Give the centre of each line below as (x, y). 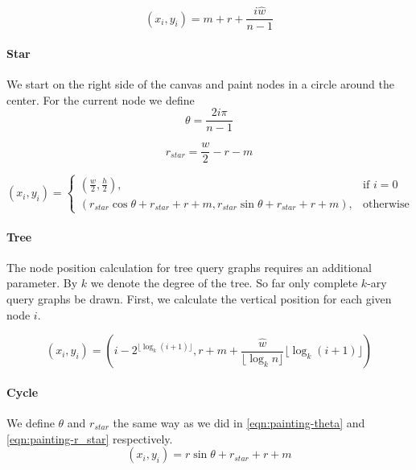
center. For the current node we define (101, 99)
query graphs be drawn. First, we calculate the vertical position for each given (199, 298)
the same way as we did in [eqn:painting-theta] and (239, 422)
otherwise (386, 204)
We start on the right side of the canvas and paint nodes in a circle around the (200, 84)
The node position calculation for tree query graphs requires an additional (189, 267)
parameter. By (42, 283)
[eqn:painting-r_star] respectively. (90, 438)
